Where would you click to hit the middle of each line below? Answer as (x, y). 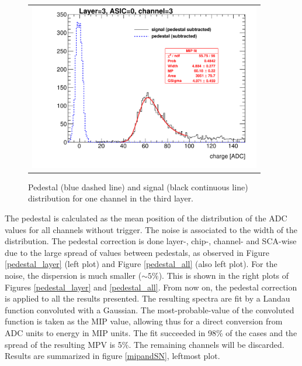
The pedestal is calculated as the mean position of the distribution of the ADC (146, 218)
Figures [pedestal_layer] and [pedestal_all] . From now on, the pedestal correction (151, 287)
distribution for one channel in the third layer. (111, 198)
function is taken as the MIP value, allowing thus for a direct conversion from (144, 321)
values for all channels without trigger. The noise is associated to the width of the (151, 229)
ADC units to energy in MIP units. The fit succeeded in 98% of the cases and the (151, 332)
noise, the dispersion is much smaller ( (73, 275)
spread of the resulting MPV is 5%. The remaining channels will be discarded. (145, 344)
